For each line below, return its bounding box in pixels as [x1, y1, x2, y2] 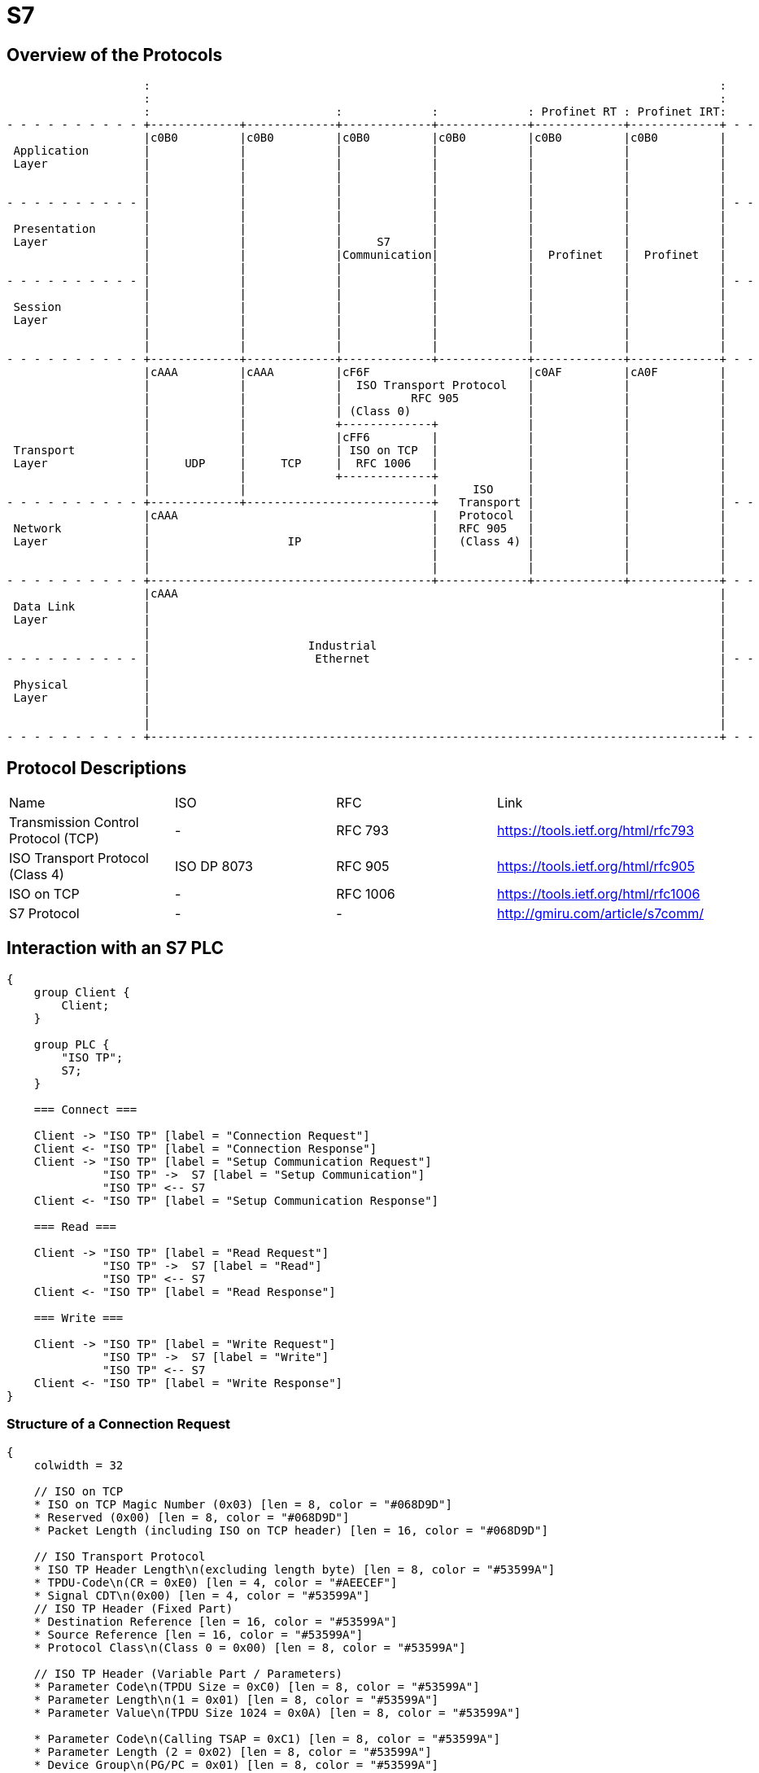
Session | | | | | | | [13, 300, 727, 314]
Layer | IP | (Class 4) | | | [13, 535, 727, 549]
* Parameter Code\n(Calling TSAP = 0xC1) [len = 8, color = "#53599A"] [33, 1731, 500, 1745]
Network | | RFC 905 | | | [13, 522, 727, 536]
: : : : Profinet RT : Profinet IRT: [143, 105, 727, 119]
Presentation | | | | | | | [13, 222, 727, 236]
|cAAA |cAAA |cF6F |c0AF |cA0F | [143, 366, 727, 379]
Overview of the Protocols [7, 44, 223, 65]
